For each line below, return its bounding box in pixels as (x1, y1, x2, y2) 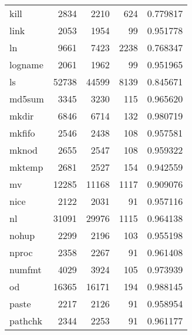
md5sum (9, 92, 44, 105)
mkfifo (9, 126, 35, 140)
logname (9, 58, 43, 71)
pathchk (9, 314, 43, 327)
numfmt (9, 263, 42, 276)
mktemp (9, 160, 43, 174)
